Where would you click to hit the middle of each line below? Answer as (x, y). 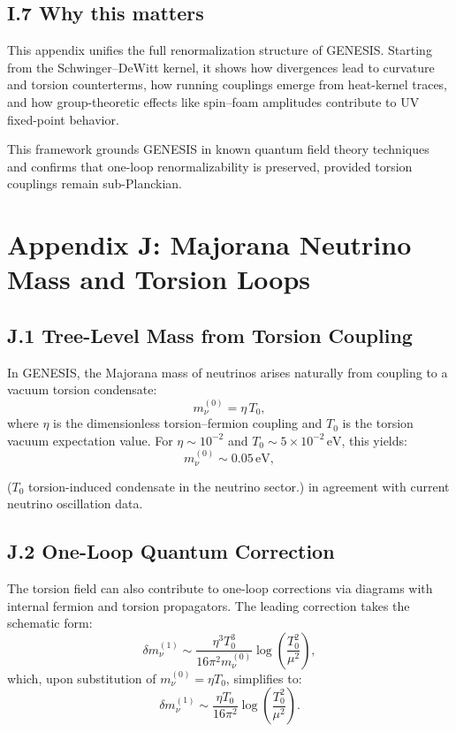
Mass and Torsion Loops (159, 279)
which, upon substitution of (82, 678)
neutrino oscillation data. (75, 503)
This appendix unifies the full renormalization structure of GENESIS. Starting (220, 50)
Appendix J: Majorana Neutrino (209, 244)
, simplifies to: (264, 678)
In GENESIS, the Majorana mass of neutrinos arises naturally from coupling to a (228, 372)
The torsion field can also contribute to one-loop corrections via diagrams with (220, 587)
